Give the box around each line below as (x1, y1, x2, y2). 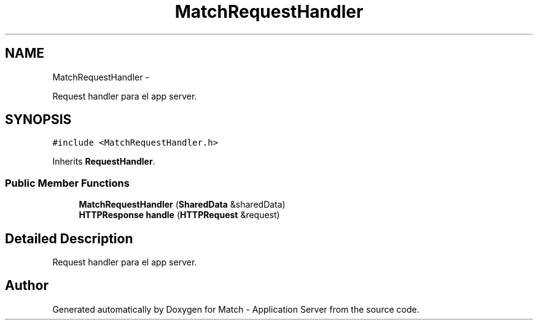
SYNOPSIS (5, 112, 72, 128)
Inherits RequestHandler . (52, 156, 155, 167)
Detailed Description (5, 230, 133, 246)
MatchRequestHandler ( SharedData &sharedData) (79, 199, 286, 210)
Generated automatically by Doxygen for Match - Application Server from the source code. (52, 303, 419, 315)
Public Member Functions (5, 176, 130, 189)
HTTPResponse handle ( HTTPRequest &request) (79, 209, 280, 221)
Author (5, 278, 49, 294)
